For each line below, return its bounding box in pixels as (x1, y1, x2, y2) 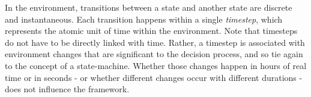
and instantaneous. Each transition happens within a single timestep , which (5, 12, 283, 25)
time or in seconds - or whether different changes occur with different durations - (5, 71, 303, 83)
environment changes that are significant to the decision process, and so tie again (5, 48, 303, 60)
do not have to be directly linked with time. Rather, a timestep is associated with (5, 36, 305, 48)
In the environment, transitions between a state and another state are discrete (5, 1, 292, 13)
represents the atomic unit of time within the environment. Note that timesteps (5, 24, 298, 37)
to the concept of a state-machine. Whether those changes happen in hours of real (5, 59, 307, 71)
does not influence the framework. (5, 83, 130, 95)
